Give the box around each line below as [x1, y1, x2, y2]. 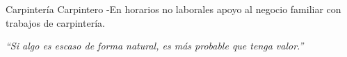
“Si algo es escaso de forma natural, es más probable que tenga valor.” [6, 38, 304, 53]
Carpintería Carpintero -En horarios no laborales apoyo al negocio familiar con [6, 2, 341, 16]
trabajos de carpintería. [6, 15, 105, 30]
